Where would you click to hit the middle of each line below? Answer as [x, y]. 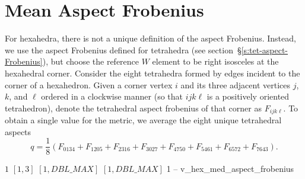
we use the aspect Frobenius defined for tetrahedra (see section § [123, 49]
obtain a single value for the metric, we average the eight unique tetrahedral [143, 120]
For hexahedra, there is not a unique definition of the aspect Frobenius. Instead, [150, 38]
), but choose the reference [91, 61]
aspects [18, 131]
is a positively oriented [248, 96]
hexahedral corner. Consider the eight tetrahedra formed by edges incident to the [152, 73]
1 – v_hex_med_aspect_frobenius [230, 169]
